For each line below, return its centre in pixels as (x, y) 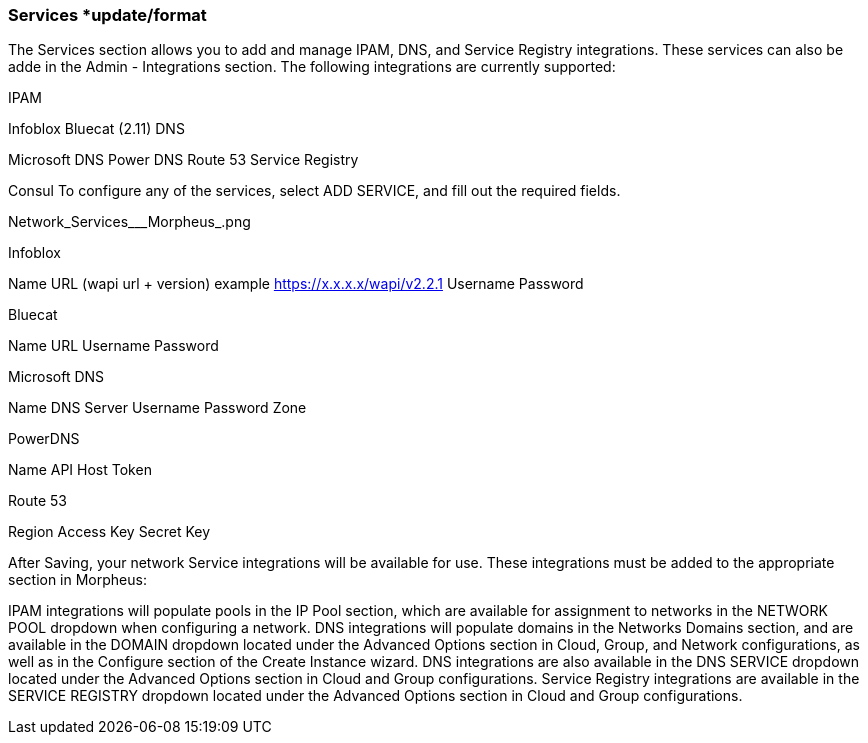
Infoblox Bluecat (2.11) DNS (96, 129)
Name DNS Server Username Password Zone (157, 408)
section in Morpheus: (77, 580)
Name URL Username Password (113, 346)
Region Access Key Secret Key (109, 532)
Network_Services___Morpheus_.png (129, 222)
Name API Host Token (80, 470)
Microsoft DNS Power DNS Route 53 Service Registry (183, 160)
